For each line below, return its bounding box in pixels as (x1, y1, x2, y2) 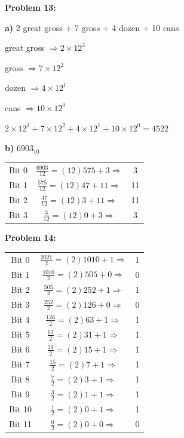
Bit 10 (9, 403, 32, 415)
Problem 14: (5, 231, 56, 244)
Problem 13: (5, 1, 56, 13)
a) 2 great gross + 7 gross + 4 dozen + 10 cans (5, 21, 179, 33)
